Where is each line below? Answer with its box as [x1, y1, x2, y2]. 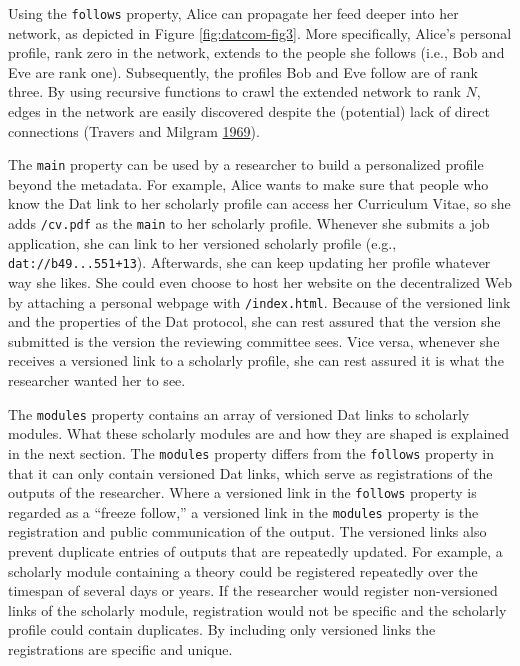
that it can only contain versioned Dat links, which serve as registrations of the [8, 462, 493, 483]
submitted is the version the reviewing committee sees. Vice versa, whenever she [8, 330, 500, 351]
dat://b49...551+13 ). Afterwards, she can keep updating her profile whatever [8, 252, 491, 273]
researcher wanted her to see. [8, 370, 186, 390]
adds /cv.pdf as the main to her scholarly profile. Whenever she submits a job [8, 213, 490, 234]
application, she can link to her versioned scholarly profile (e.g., [8, 232, 397, 253]
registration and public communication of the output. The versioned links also [8, 521, 487, 542]
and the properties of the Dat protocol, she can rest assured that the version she [8, 311, 501, 332]
